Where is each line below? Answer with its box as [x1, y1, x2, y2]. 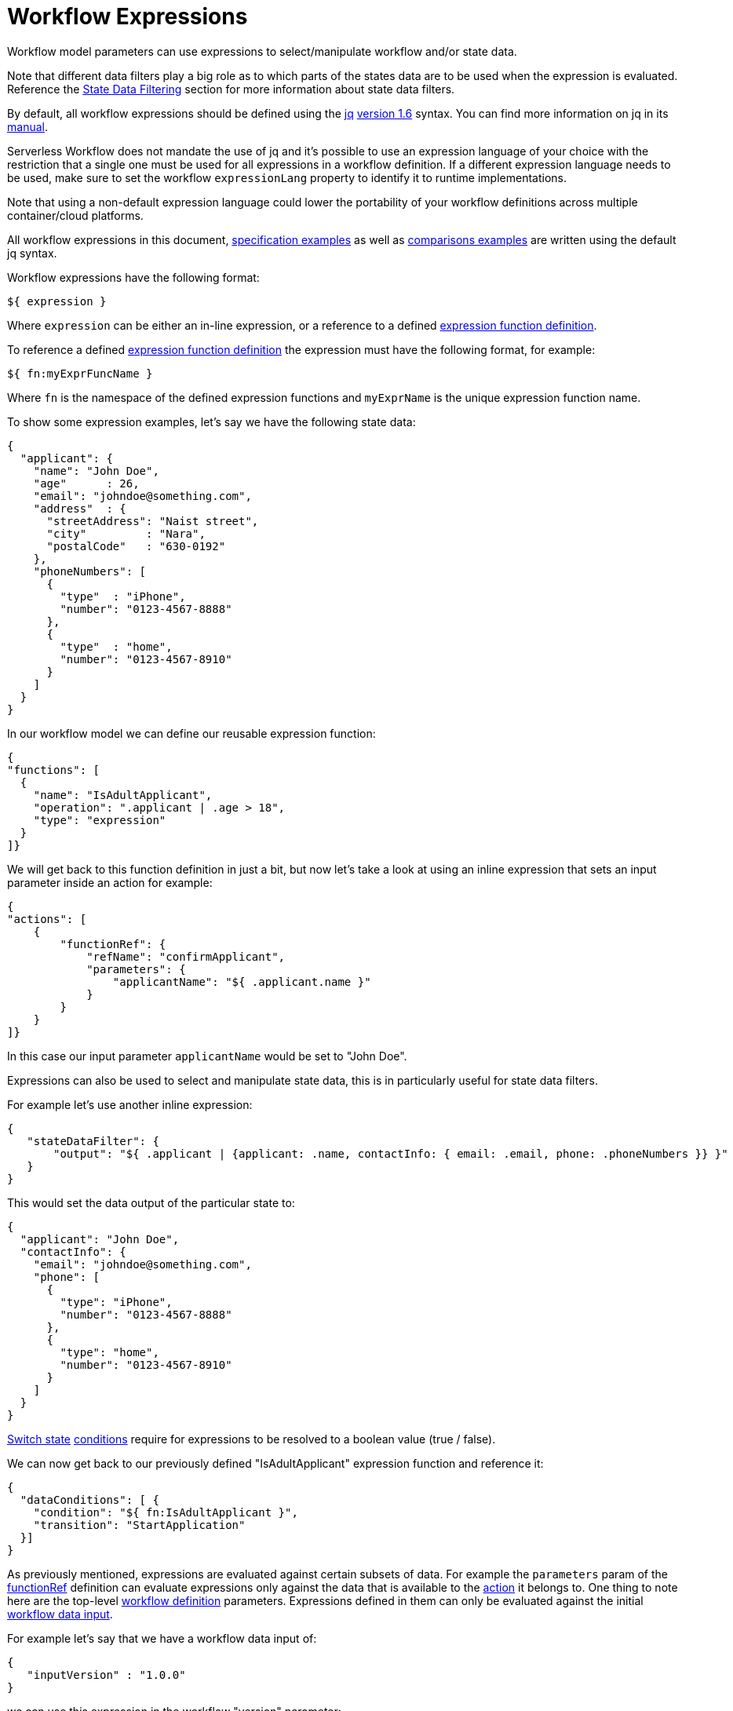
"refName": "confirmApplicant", [86, 950, 286, 963]
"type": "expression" [33, 813, 166, 826]
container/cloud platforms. [7, 208, 144, 222]
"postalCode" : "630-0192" [46, 539, 226, 553]
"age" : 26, [33, 476, 140, 490]
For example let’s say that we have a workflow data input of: [7, 1631, 317, 1645]
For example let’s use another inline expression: [7, 1097, 253, 1111]
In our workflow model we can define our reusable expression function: [7, 726, 376, 740]
